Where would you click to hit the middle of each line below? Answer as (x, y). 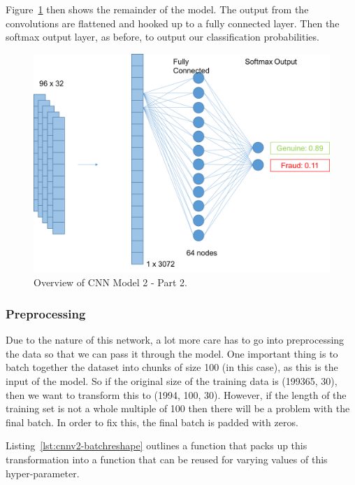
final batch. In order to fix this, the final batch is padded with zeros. (152, 422)
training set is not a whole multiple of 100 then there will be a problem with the (178, 408)
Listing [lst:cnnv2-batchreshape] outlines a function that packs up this (157, 445)
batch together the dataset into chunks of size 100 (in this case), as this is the (172, 367)
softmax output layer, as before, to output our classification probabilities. (162, 37)
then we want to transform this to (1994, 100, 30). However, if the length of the (176, 394)
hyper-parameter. (43, 473)
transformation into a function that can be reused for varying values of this (167, 459)
